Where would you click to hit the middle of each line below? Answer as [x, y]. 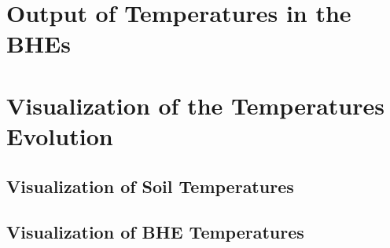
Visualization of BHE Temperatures [155, 232]
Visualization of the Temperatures [195, 105]
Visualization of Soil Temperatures [150, 186]
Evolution [60, 135]
